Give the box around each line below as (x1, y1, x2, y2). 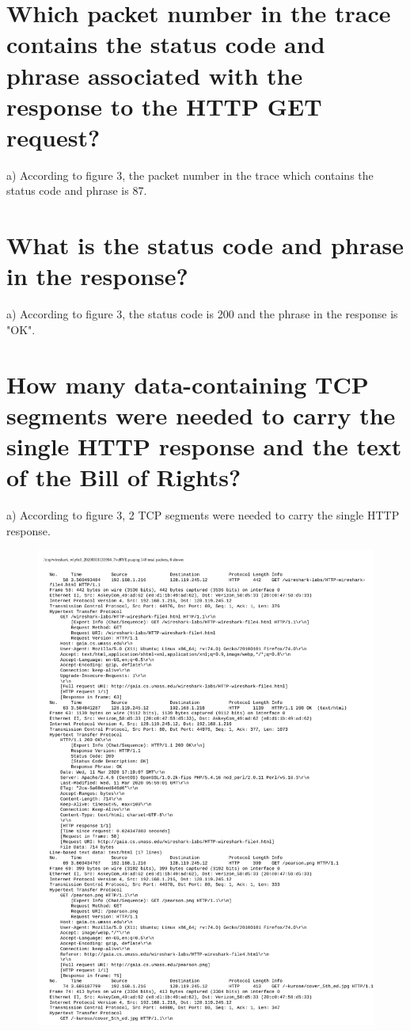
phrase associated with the (6, 59, 303, 91)
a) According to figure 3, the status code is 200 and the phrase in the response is (6, 306, 398, 322)
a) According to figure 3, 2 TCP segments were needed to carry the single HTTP (6, 507, 400, 523)
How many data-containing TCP (6, 367, 369, 400)
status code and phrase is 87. (6, 182, 147, 199)
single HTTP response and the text (6, 430, 402, 462)
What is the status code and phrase (6, 229, 404, 261)
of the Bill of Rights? (6, 461, 241, 493)
